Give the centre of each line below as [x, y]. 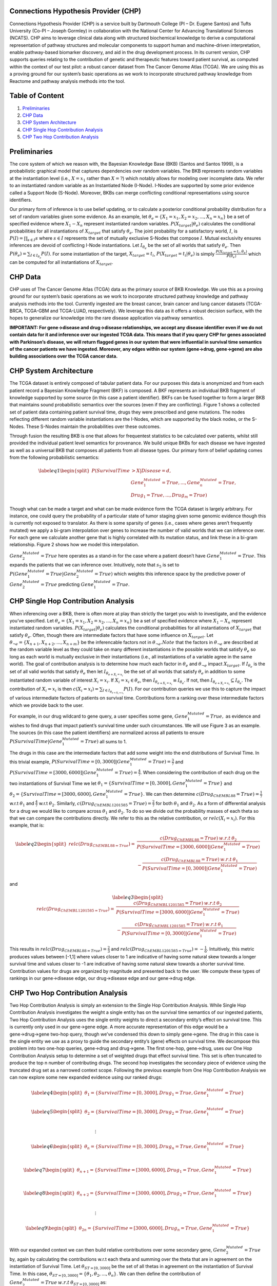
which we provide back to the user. [47, 705]
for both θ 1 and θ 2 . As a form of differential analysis [211, 804]
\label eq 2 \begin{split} [41, 844]
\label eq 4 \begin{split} [57, 1093]
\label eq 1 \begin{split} [64, 471]
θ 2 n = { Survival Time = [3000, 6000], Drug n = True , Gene [145, 1228]
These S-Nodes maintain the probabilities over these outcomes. [93, 426]
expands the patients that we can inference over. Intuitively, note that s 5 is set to [94, 566]
